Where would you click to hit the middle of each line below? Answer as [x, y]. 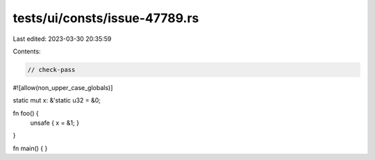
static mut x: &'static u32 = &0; [57, 100]
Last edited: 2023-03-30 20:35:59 [62, 39]
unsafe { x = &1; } [55, 123]
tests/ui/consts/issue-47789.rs [106, 18]
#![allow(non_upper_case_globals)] [63, 87]
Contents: [27, 51]
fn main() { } [30, 148]
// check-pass [51, 70]
